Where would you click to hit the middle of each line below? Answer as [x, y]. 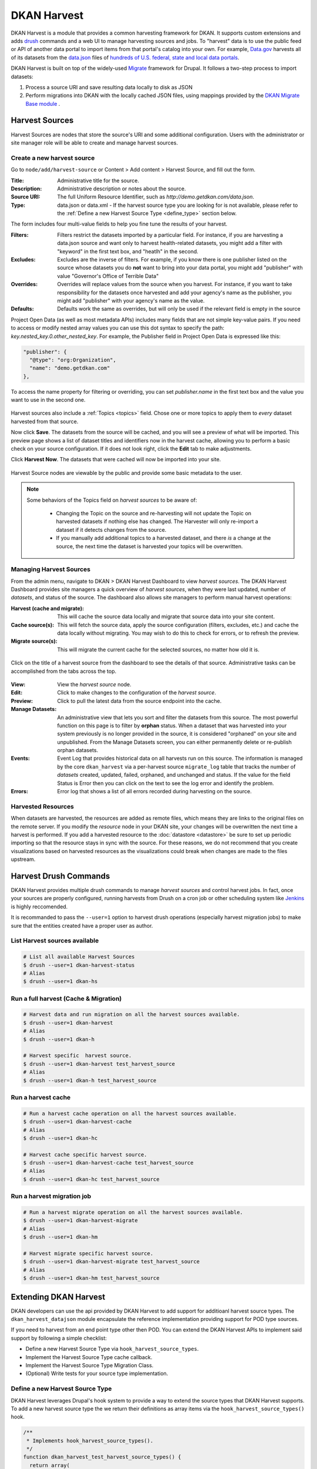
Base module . [43, 103]
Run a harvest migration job [51, 1196]
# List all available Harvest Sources [79, 957]
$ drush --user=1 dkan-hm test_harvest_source [91, 1278]
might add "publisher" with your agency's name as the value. [131, 300]
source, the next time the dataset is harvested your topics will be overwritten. [149, 546]
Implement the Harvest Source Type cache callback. [89, 1357]
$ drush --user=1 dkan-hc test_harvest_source [91, 1179]
